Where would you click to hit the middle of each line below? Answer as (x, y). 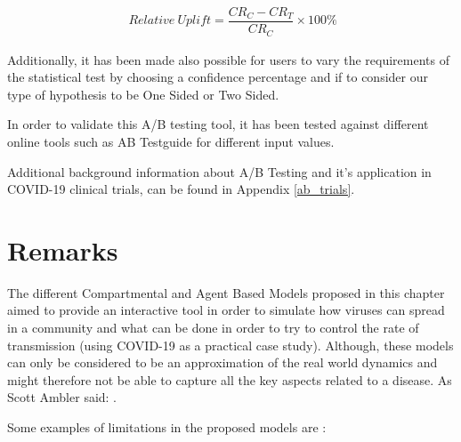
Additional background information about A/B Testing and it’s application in (219, 171)
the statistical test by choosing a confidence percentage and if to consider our (218, 77)
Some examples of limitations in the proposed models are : (167, 426)
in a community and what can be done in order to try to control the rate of (213, 328)
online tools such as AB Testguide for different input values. (171, 141)
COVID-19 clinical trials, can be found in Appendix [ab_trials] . (181, 189)
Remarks (63, 249)
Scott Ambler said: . (62, 397)
